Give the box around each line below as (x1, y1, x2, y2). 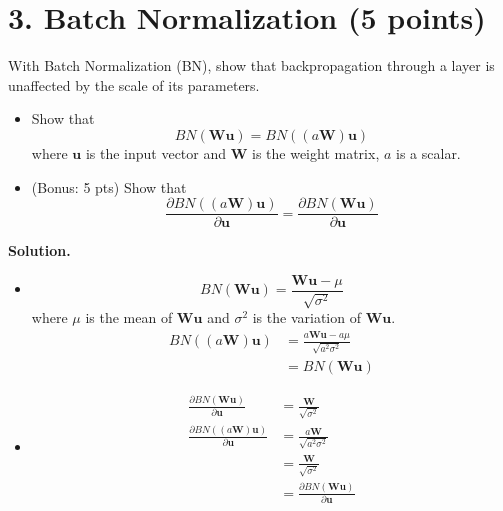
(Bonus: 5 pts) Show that (31, 176, 187, 197)
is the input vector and (85, 142, 227, 163)
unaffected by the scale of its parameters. (8, 74, 260, 95)
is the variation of (252, 307, 361, 328)
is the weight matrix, (252, 142, 380, 163)
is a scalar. (396, 142, 461, 163)
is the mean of (85, 307, 173, 328)
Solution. (8, 240, 71, 261)
